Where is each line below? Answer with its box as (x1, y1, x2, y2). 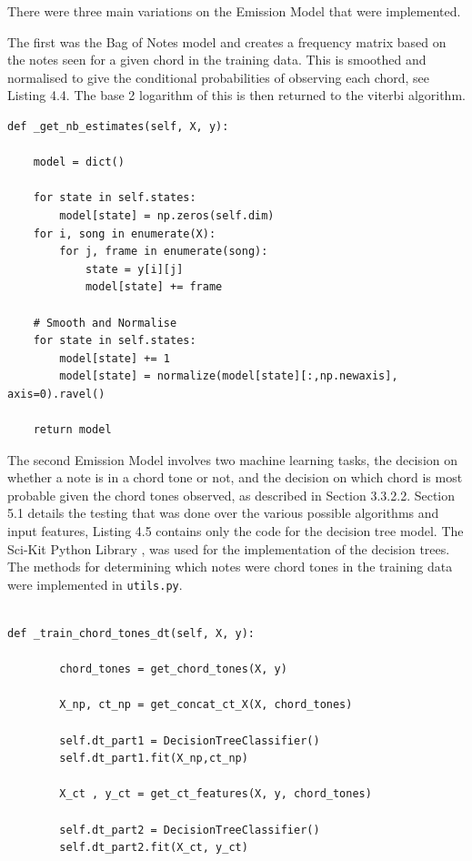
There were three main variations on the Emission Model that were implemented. (7, 2, 461, 20)
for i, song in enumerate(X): (33, 227, 216, 240)
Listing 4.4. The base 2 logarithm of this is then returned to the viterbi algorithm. (7, 86, 466, 105)
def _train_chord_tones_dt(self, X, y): (7, 627, 256, 641)
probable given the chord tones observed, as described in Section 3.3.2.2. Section (7, 485, 456, 504)
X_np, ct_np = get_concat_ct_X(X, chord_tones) (59, 698, 353, 712)
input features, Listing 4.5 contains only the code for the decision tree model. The (7, 522, 464, 541)
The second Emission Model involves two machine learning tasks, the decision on (7, 450, 458, 469)
